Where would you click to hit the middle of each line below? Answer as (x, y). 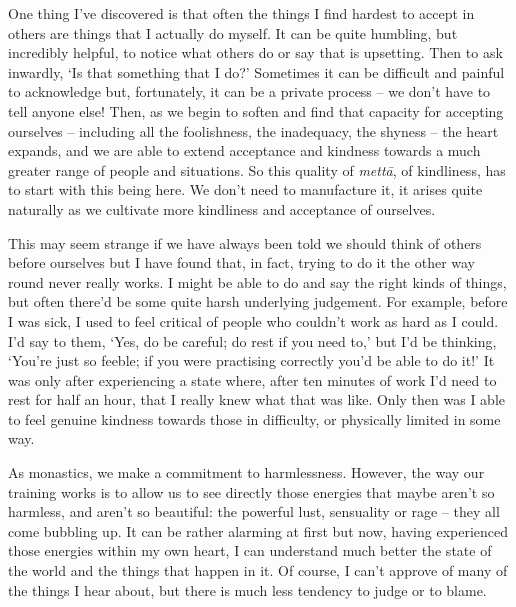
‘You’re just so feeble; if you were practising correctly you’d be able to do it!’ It (251, 360)
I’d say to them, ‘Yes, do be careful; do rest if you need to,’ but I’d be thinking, (252, 340)
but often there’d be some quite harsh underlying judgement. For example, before (258, 301)
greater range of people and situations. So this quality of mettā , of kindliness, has (257, 169)
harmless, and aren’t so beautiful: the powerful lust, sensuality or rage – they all (254, 511)
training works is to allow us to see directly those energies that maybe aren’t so (251, 491)
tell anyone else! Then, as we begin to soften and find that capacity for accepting (256, 110)
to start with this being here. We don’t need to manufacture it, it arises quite (245, 189)
